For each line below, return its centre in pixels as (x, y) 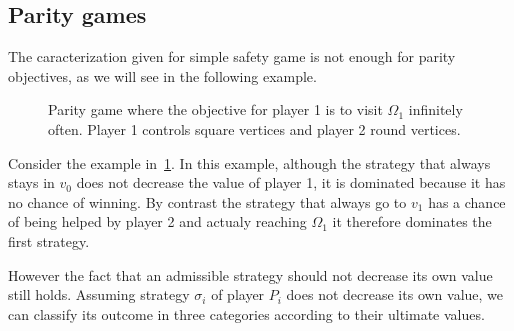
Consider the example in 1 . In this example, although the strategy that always (249, 162)
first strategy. (49, 240)
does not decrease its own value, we (395, 294)
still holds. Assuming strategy (99, 294)
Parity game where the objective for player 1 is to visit (215, 109)
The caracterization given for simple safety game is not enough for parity (232, 56)
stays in (31, 182)
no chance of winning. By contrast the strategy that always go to (207, 201)
